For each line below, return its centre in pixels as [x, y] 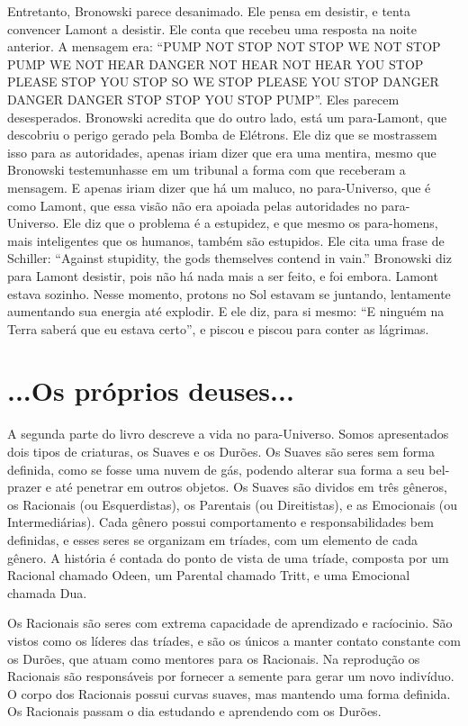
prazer [25, 487]
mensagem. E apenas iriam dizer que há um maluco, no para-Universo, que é [219, 187]
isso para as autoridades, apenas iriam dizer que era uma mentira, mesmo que [222, 152]
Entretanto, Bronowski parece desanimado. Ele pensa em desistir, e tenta [209, 11]
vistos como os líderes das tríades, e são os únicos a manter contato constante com [234, 640]
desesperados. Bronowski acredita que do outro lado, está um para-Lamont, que [227, 117]
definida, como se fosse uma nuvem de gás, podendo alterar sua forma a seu [216, 469]
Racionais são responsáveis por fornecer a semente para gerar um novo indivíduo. [231, 676]
